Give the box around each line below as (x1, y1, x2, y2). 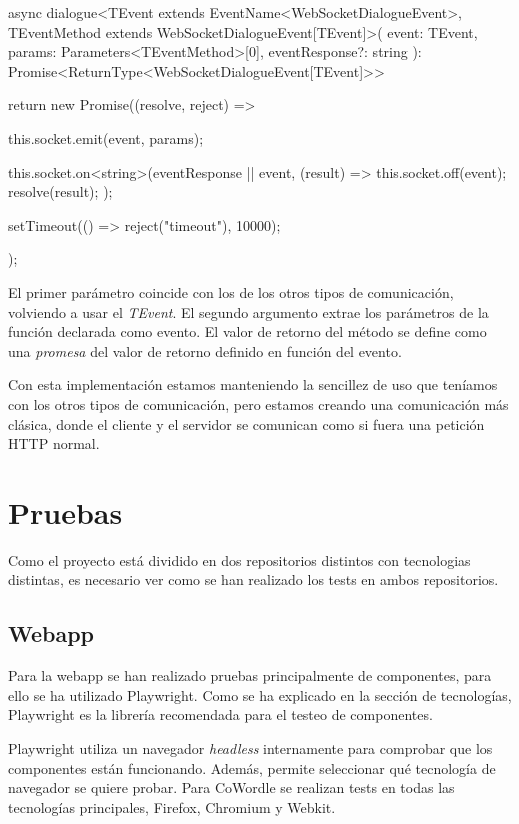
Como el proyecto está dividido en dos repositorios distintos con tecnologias (8, 549, 471, 570)
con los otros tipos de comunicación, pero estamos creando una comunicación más (8, 393, 509, 414)
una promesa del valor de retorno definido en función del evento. (8, 340, 402, 361)
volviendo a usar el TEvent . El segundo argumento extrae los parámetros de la (8, 301, 489, 322)
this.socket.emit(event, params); (8, 127, 204, 148)
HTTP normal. (8, 433, 100, 454)
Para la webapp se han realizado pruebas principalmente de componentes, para (8, 665, 492, 686)
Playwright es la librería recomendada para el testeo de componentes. (8, 704, 433, 725)
